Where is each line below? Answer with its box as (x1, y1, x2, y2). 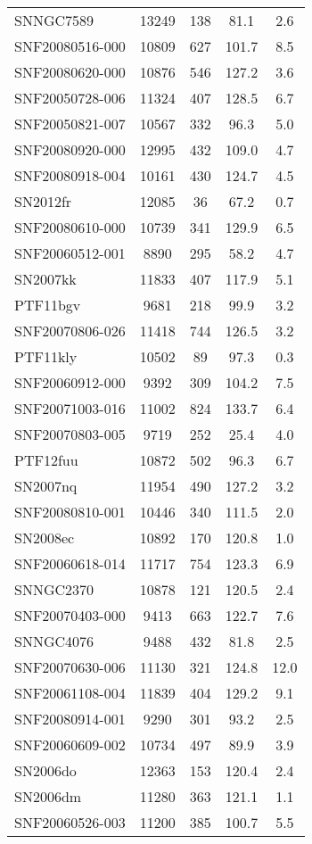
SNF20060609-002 (14, 734, 126, 755)
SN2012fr (14, 191, 72, 211)
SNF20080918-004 (14, 165, 126, 186)
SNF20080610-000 (14, 217, 126, 237)
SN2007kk (14, 269, 77, 289)
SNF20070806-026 (14, 320, 126, 341)
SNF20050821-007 (14, 113, 126, 134)
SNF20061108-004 (14, 683, 126, 703)
